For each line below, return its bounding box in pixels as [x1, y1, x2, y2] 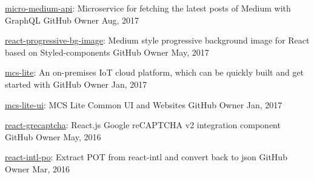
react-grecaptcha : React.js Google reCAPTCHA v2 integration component [5, 119, 281, 131]
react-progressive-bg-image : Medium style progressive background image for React [5, 34, 310, 47]
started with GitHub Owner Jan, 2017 [5, 77, 147, 90]
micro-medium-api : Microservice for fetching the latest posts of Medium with [5, 2, 291, 14]
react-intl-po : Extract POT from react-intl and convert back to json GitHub [5, 151, 287, 163]
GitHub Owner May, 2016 [5, 130, 101, 143]
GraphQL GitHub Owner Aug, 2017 [5, 13, 139, 26]
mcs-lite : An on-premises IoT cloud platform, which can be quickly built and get [5, 66, 304, 79]
